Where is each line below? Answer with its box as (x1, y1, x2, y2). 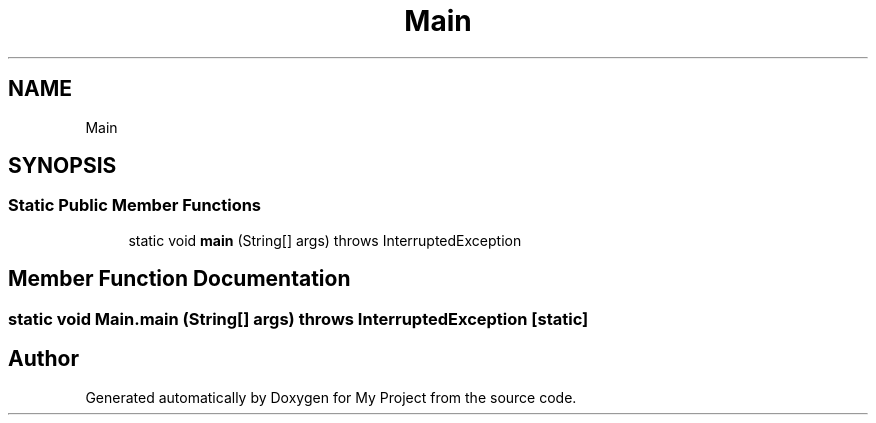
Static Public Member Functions (8, 195, 262, 216)
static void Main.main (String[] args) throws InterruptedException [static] (8, 308, 589, 329)
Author (8, 346, 79, 372)
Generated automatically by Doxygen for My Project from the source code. (85, 388, 577, 406)
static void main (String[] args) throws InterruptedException (128, 231, 522, 249)
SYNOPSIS (8, 153, 117, 179)
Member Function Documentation (8, 266, 351, 292)
